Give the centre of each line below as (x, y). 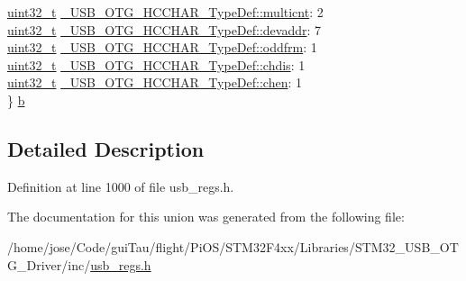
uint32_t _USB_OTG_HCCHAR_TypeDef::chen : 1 (155, 82)
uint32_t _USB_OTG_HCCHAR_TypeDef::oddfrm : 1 (162, 47)
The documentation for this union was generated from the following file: (206, 217)
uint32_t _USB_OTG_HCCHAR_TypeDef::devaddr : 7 (164, 29)
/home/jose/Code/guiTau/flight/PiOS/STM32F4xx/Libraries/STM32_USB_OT (233, 246)
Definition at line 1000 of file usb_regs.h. (121, 186)
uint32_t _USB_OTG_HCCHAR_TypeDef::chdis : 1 (156, 64)
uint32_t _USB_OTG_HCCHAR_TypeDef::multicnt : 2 (165, 12)
